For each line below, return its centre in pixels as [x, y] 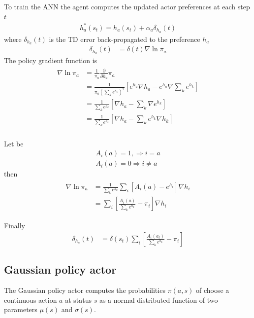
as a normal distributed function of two [159, 300]
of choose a [212, 290]
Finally [15, 226]
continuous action [31, 300]
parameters [21, 309]
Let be [14, 143]
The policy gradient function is [51, 60]
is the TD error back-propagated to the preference [125, 39]
